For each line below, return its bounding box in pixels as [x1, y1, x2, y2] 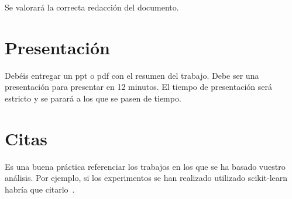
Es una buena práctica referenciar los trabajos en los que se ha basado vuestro [5, 160, 286, 172]
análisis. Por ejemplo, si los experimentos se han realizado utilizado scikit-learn [5, 172, 288, 184]
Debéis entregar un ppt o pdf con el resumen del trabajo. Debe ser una [5, 69, 259, 81]
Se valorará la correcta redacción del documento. [5, 1, 179, 13]
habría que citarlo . [5, 183, 75, 195]
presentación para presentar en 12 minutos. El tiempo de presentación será [5, 81, 272, 93]
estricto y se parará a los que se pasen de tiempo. [5, 92, 181, 104]
